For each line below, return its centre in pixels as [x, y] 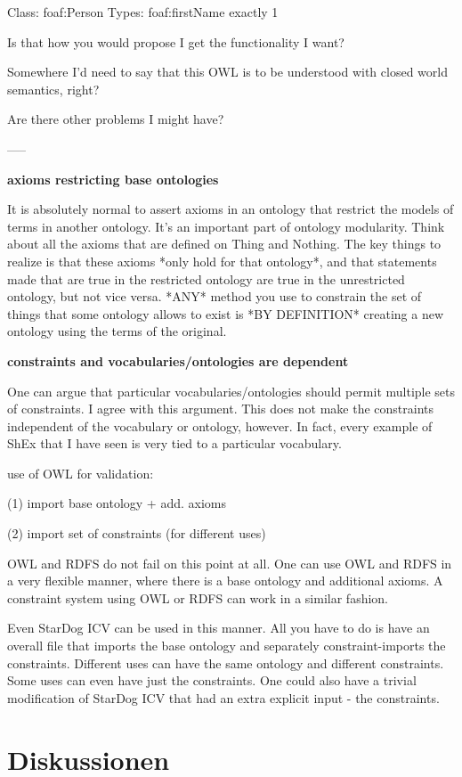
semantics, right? [53, 89]
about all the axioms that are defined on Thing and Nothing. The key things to [224, 244]
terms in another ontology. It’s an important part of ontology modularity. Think [226, 226]
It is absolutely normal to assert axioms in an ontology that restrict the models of [231, 209]
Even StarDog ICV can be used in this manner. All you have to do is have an [219, 628]
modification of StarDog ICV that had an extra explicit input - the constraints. [223, 697]
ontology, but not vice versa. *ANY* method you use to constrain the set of [215, 296]
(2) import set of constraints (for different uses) [137, 533]
